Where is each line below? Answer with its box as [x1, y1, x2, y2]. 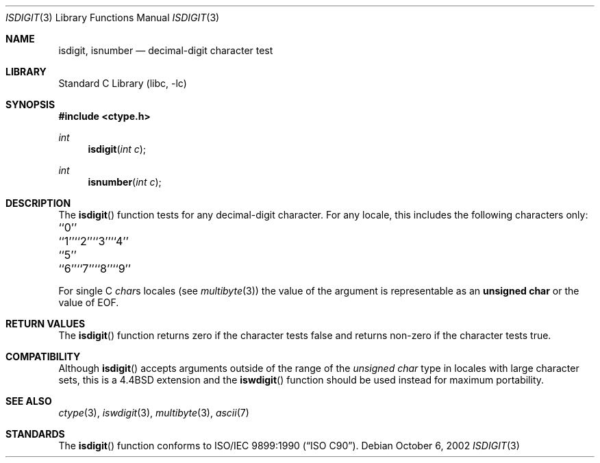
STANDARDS [5, 428, 65, 440]
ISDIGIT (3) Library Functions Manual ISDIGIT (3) [5, 12, 220, 23]
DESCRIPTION [5, 197, 71, 209]
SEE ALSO [5, 395, 52, 407]
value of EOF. [58, 297, 119, 308]
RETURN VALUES [5, 318, 86, 329]
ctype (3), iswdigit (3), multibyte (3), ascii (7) [58, 407, 249, 418]
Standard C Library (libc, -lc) [58, 77, 187, 89]
